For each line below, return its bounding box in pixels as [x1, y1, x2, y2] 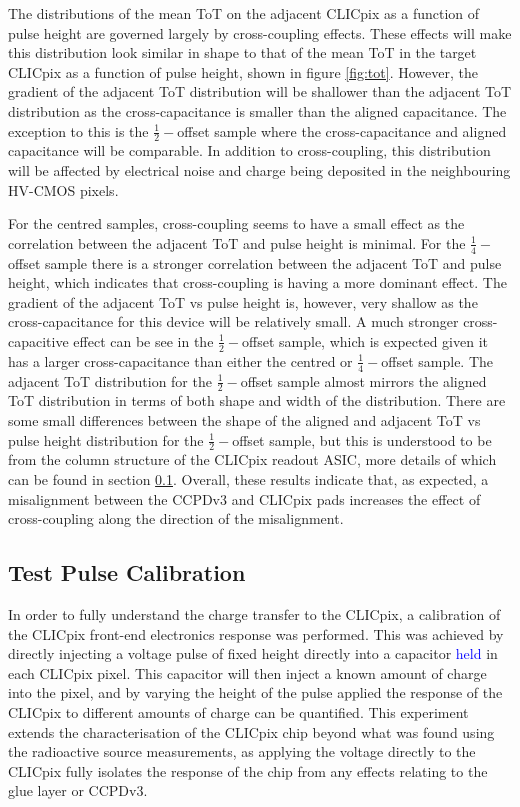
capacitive [8, 330, 69, 351]
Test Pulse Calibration [8, 557, 246, 588]
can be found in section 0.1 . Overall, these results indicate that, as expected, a [8, 469, 489, 490]
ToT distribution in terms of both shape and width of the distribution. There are [8, 390, 506, 411]
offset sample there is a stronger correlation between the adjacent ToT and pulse [8, 252, 502, 273]
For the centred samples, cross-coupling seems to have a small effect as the [8, 213, 465, 234]
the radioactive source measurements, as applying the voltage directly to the [8, 741, 476, 762]
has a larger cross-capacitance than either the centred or [8, 350, 353, 371]
